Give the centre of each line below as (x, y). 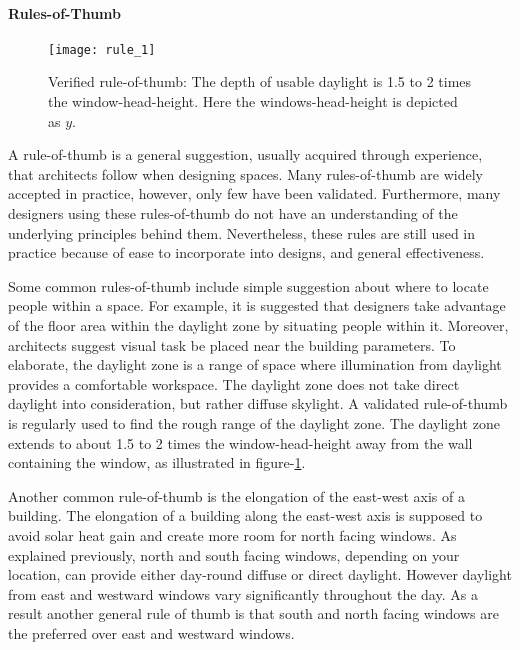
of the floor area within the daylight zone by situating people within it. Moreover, (258, 324)
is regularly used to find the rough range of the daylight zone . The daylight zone (254, 422)
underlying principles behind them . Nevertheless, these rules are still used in (242, 232)
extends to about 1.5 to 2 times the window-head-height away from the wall (240, 442)
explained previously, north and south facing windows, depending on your (234, 554)
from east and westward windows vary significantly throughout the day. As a (243, 593)
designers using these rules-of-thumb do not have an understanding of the (233, 213)
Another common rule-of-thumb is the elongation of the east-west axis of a (236, 495)
